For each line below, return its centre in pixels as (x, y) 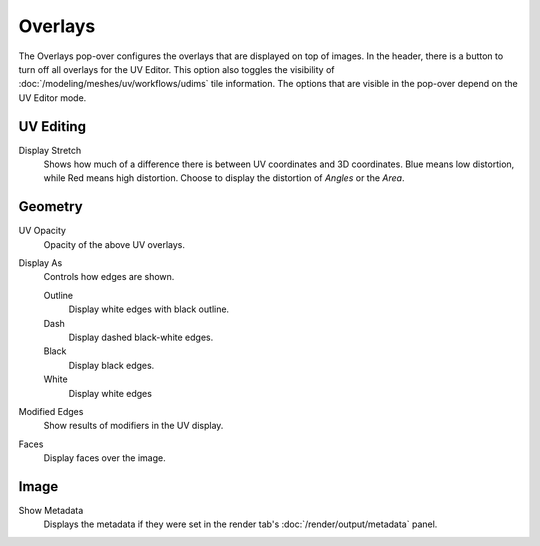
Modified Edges (51, 411)
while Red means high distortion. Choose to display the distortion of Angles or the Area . (224, 178)
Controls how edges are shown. (109, 277)
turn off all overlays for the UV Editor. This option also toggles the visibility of (176, 69)
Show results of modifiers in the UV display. (133, 426)
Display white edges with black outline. (149, 309)
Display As (40, 263)
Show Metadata (51, 511)
